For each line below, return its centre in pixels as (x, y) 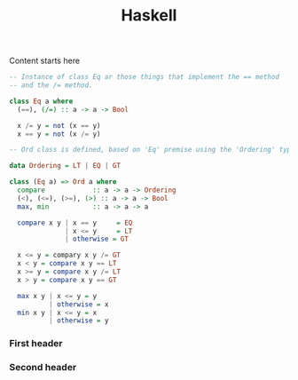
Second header (43, 368)
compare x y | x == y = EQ (75, 223)
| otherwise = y (78, 321)
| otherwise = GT (97, 239)
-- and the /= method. (51, 85)
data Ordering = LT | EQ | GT (65, 166)
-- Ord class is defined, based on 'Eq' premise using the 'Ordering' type (152, 150)
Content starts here (45, 61)
